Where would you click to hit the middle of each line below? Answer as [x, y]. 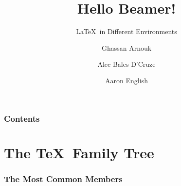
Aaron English [127, 80]
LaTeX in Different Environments [127, 31]
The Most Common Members [63, 178]
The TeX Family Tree [79, 152]
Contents [22, 118]
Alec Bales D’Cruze [127, 64]
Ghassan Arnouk [127, 47]
